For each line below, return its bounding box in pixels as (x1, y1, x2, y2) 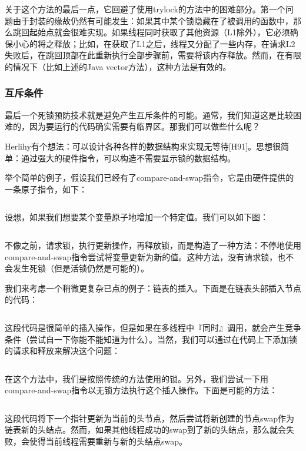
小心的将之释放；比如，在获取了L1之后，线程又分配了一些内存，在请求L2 (12, 37, 295, 49)
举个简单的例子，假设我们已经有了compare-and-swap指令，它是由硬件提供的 (5, 171, 294, 184)
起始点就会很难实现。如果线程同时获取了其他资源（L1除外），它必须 (29, 26, 290, 38)
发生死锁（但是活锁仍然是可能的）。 (12, 262, 149, 274)
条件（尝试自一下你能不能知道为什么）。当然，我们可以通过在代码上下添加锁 (5, 333, 297, 345)
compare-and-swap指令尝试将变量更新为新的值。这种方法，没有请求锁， (5, 250, 278, 263)
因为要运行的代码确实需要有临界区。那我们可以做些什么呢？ (29, 120, 260, 132)
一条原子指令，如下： (5, 183, 87, 195)
